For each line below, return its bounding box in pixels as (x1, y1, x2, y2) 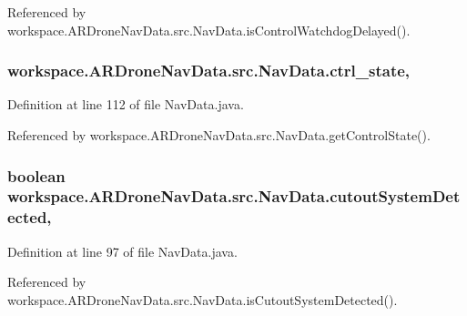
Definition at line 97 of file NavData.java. (7, 241, 238, 260)
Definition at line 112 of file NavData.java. (7, 95, 244, 114)
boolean (7, 164, 66, 187)
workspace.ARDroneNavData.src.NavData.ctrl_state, (7, 59, 411, 82)
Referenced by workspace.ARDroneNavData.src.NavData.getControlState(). (7, 126, 431, 144)
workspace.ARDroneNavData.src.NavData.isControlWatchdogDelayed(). (7, 20, 411, 39)
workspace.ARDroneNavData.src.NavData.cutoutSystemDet (7, 185, 461, 208)
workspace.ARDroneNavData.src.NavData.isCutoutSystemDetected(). (7, 290, 398, 309)
